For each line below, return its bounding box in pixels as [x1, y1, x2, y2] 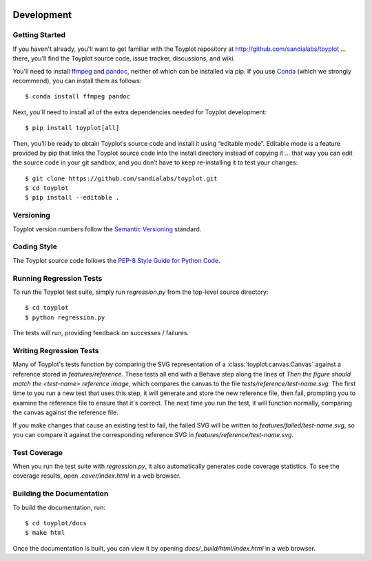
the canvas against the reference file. [12, 408, 118, 416]
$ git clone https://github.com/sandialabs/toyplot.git [25, 174, 218, 182]
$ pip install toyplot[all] [25, 124, 120, 132]
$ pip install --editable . [25, 193, 120, 202]
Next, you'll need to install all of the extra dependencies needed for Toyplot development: [12, 107, 267, 116]
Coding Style [12, 242, 58, 251]
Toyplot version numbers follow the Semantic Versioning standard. [12, 224, 202, 233]
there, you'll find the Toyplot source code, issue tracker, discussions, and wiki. [12, 54, 236, 63]
